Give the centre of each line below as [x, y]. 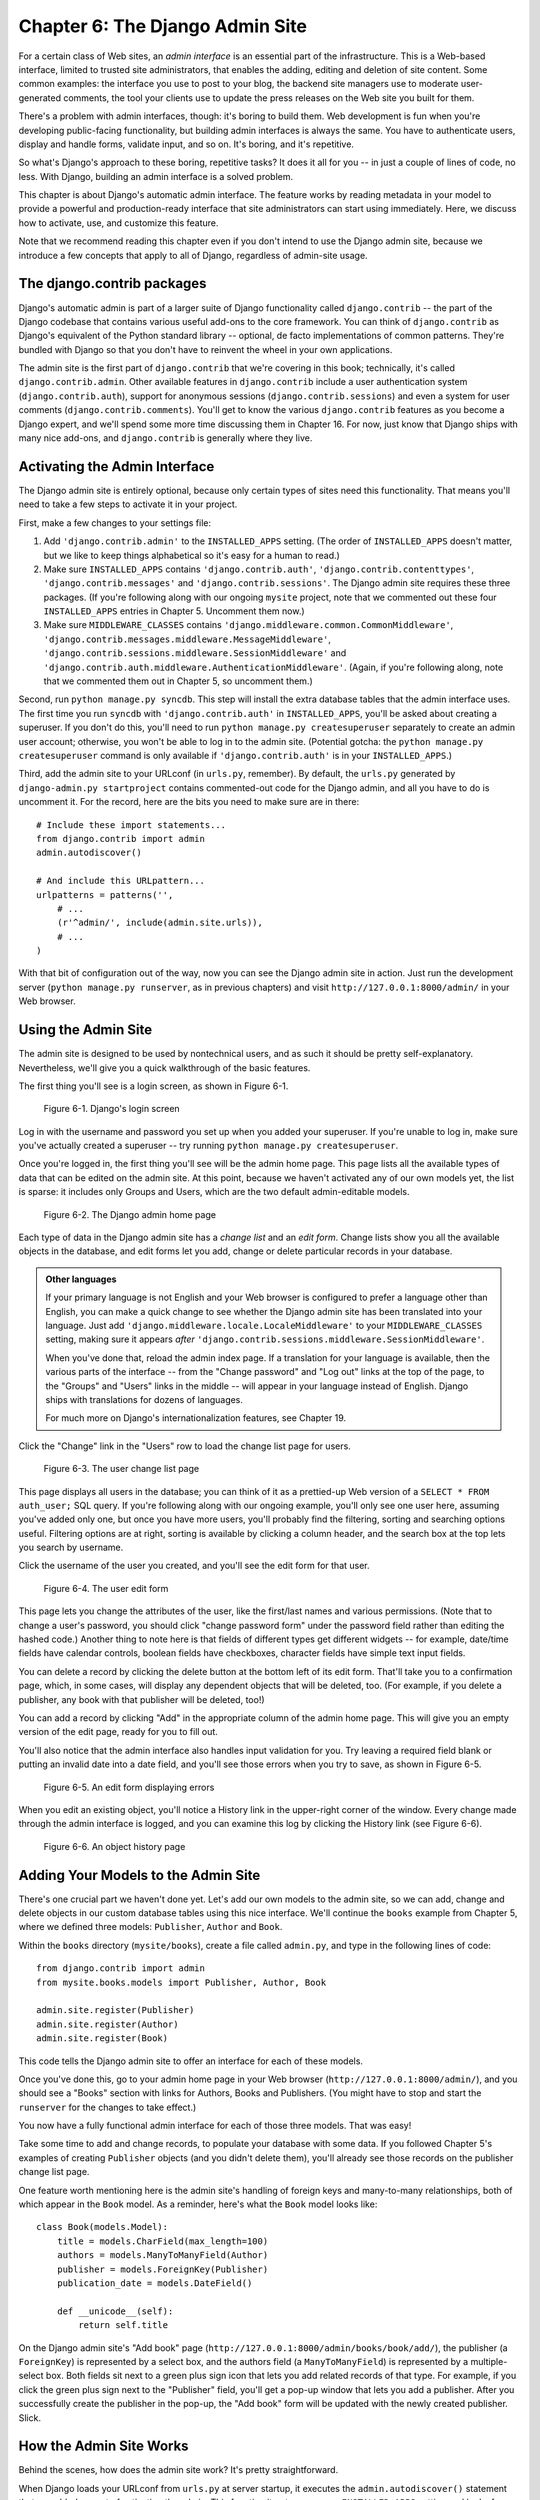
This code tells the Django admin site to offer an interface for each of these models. [191, 2061]
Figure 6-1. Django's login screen [111, 1109]
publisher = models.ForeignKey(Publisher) [162, 2269]
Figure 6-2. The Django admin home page [130, 1214]
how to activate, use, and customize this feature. [118, 222]
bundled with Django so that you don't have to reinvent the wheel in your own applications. [205, 349]
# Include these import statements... [131, 824]
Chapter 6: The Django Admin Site [163, 26]
